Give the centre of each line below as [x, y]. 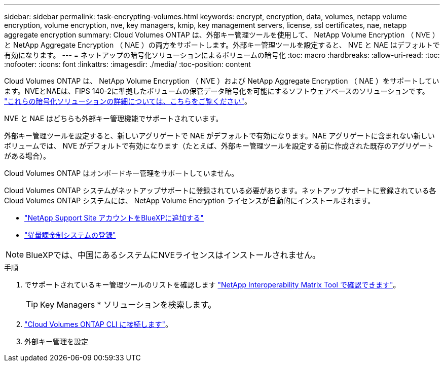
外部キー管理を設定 [56, 341]
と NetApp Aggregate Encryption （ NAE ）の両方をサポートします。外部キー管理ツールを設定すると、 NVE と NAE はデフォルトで [222, 45]
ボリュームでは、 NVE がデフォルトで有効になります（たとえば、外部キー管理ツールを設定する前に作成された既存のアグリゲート [219, 146]
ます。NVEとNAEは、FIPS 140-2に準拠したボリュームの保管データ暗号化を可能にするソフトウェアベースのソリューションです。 [217, 91]
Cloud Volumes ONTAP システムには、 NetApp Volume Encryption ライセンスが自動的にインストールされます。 [190, 200]
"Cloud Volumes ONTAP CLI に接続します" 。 [99, 324]
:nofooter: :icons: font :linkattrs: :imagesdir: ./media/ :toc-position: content [127, 64]
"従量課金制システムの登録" [70, 235]
